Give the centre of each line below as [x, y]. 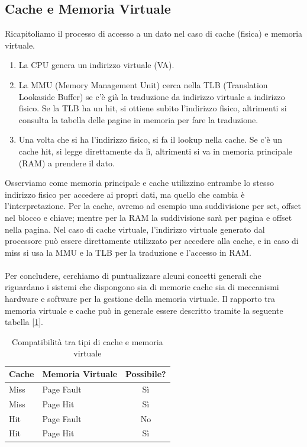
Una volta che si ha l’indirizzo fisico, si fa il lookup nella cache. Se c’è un [150, 139]
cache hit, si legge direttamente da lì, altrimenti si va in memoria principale [156, 151]
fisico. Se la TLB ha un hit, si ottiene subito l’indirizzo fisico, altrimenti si [153, 108]
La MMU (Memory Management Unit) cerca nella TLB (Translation [143, 84]
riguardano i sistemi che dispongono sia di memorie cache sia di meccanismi [142, 287]
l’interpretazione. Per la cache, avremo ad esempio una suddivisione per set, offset [153, 206]
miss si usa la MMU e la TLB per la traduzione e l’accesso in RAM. [128, 252]
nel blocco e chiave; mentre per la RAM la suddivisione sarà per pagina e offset [148, 217]
